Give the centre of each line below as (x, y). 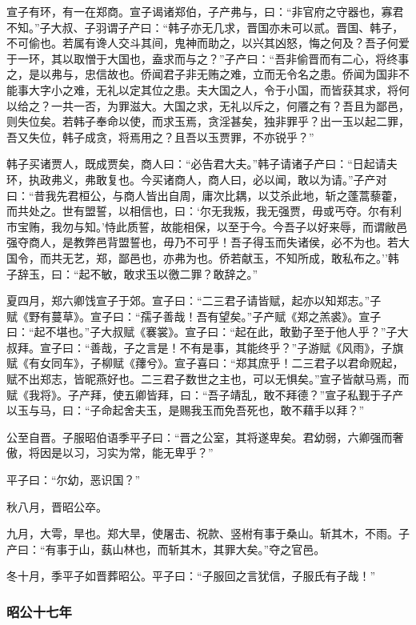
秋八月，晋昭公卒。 (57, 506)
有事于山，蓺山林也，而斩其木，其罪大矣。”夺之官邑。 (185, 549)
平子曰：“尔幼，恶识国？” (74, 480)
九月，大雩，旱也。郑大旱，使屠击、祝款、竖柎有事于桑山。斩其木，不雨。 (202, 533)
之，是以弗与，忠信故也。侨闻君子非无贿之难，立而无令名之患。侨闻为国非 (202, 74)
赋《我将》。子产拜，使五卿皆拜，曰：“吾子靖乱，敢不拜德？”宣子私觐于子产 (205, 394)
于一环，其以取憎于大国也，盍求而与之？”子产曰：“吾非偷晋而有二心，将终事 (208, 58)
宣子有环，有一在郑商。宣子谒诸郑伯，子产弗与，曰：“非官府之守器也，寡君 (205, 11)
